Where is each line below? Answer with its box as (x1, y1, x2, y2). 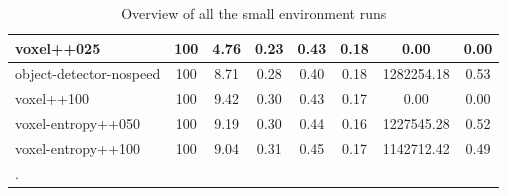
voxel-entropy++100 (15, 137, 140, 158)
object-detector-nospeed (15, 63, 161, 84)
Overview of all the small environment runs (121, 3, 387, 23)
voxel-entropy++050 (15, 113, 140, 134)
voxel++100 (15, 88, 89, 109)
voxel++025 (15, 37, 101, 58)
